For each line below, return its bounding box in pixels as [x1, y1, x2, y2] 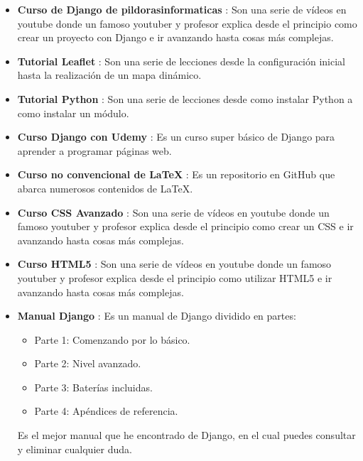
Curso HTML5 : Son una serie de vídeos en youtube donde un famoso [17, 256, 332, 271]
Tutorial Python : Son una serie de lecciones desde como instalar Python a [17, 91, 353, 106]
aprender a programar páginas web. [17, 143, 172, 158]
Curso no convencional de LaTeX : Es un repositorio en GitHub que [17, 167, 335, 182]
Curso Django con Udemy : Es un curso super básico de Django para [17, 129, 335, 144]
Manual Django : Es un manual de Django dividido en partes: [17, 308, 296, 323]
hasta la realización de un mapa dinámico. [17, 67, 202, 82]
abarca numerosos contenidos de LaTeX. [17, 180, 193, 195]
